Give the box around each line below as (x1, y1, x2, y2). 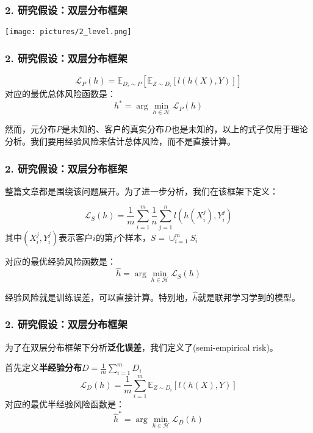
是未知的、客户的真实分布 (62, 123, 164, 135)
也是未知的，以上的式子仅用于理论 (171, 123, 308, 135)
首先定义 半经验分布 (5, 361, 82, 374)
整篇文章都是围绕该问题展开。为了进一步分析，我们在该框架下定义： (5, 184, 278, 197)
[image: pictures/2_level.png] (5, 27, 132, 37)
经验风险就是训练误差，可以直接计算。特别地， (5, 290, 193, 303)
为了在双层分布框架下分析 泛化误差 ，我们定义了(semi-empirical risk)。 (5, 340, 278, 353)
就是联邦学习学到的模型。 (198, 290, 301, 303)
